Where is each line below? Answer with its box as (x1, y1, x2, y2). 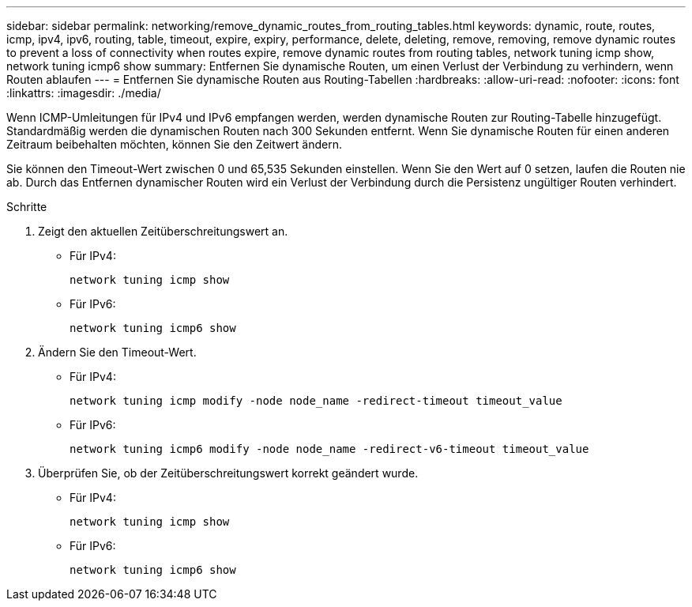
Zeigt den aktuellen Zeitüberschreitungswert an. (38, 224, 288, 238)
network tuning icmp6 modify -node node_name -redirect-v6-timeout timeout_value (70, 443, 589, 455)
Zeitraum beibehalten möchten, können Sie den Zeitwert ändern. (6, 138, 343, 151)
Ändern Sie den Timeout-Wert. (38, 345, 197, 359)
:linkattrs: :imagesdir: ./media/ (6, 86, 161, 100)
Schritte (6, 200, 47, 213)
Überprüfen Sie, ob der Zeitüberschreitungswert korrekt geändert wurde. (38, 466, 419, 480)
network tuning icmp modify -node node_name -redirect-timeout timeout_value (70, 394, 562, 407)
